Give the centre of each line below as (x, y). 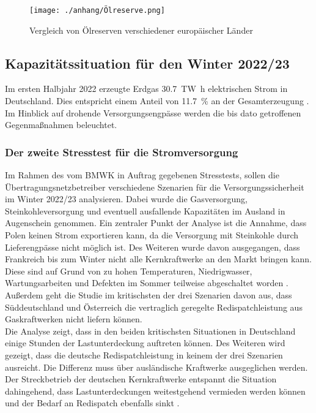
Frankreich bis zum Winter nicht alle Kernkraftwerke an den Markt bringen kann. (158, 259)
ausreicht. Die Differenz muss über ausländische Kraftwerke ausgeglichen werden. (156, 367)
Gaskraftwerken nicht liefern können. (74, 319)
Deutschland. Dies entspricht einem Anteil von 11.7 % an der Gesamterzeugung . (157, 101)
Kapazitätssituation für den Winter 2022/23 (147, 63)
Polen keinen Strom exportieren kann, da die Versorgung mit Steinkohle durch (152, 235)
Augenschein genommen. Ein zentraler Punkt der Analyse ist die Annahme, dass (156, 223)
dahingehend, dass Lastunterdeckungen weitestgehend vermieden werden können (155, 391)
